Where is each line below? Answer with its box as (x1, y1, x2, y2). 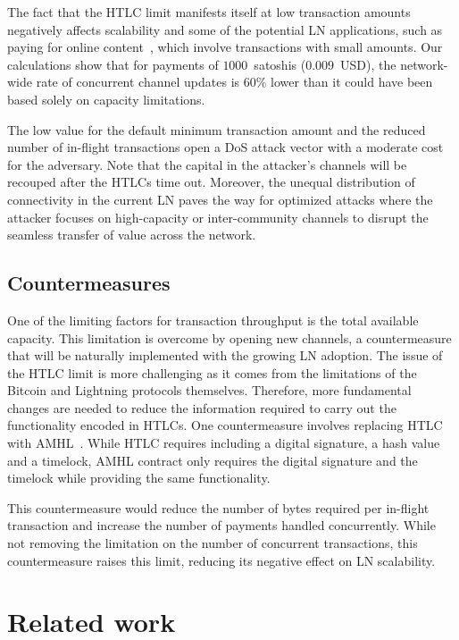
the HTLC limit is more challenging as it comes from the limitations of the (7, 363, 417, 382)
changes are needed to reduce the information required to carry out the (7, 398, 396, 417)
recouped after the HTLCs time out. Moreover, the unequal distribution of (7, 173, 415, 191)
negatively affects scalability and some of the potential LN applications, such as (7, 20, 443, 38)
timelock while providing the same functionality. (7, 468, 271, 487)
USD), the (340, 55, 396, 73)
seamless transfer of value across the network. (7, 225, 256, 244)
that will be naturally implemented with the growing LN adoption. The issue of (7, 346, 443, 365)
